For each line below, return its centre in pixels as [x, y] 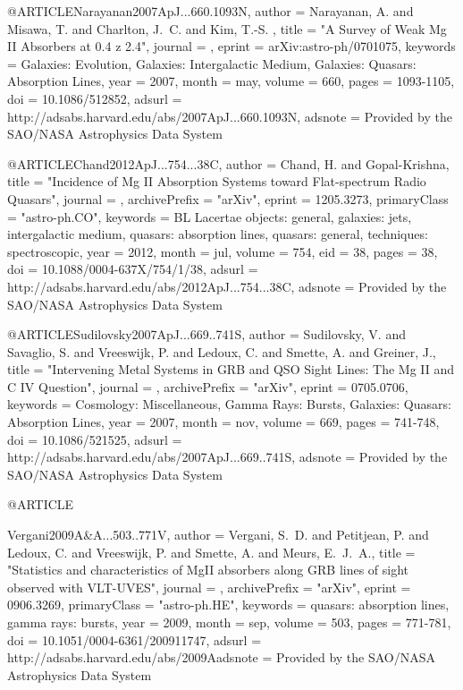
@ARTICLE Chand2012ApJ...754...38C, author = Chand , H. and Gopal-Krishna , [228, 163]
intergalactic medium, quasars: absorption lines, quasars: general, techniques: [218, 234]
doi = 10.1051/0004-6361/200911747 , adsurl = [135, 639]
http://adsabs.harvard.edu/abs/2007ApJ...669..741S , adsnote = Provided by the [227, 457]
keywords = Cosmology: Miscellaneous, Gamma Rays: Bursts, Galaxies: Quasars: [229, 404]
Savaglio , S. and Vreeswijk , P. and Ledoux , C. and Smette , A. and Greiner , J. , [222, 351]
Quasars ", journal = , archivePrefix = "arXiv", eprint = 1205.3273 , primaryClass [228, 198]
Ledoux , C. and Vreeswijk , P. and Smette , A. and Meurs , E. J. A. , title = [211, 552]
